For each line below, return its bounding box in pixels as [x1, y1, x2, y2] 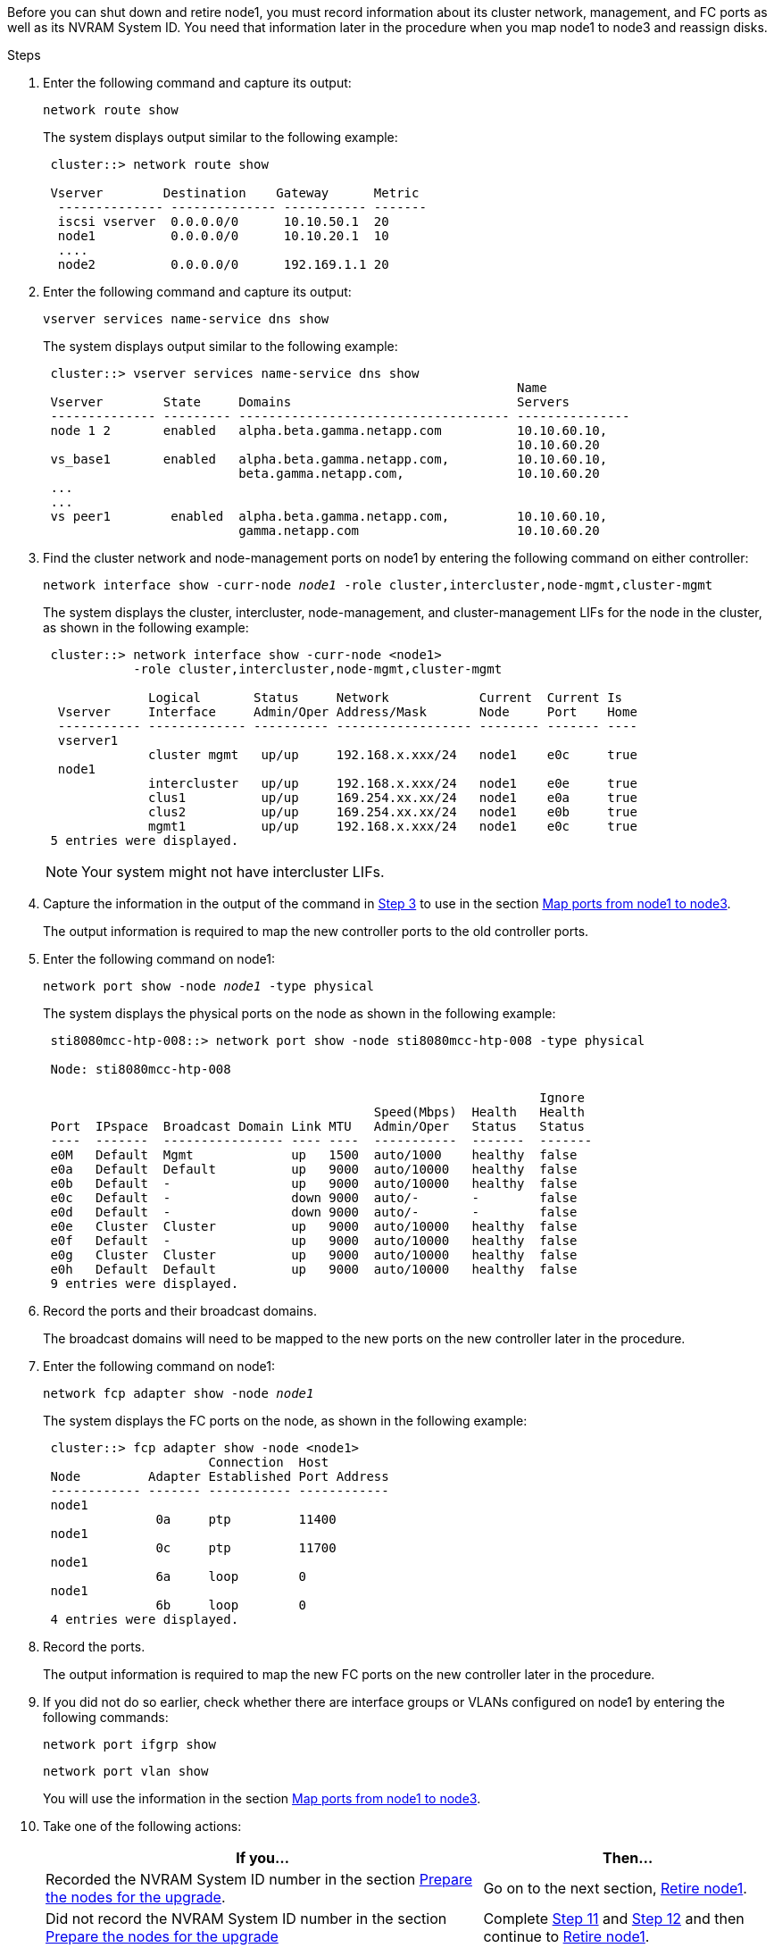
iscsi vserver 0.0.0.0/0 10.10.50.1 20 [57, 214, 389, 229]
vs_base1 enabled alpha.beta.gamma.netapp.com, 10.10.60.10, [50, 452, 608, 466]
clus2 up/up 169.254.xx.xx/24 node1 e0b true [148, 805, 637, 819]
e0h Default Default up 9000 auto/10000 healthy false [50, 1262, 578, 1276]
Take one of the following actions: [43, 1818, 242, 1834]
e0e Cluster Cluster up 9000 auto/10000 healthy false [50, 1219, 578, 1233]
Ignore [539, 1091, 585, 1105]
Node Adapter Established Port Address [50, 1469, 389, 1484]
